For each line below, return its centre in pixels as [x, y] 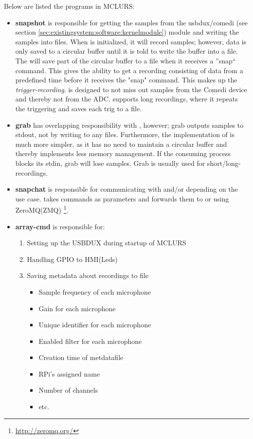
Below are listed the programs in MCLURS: [69, 6]
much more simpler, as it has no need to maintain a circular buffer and [121, 144]
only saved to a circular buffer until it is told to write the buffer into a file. [126, 51]
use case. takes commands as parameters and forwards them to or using [122, 198]
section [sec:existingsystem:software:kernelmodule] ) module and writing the [127, 32]
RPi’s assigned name [69, 373]
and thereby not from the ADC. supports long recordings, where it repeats [126, 99]
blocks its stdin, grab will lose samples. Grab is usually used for [110, 163]
